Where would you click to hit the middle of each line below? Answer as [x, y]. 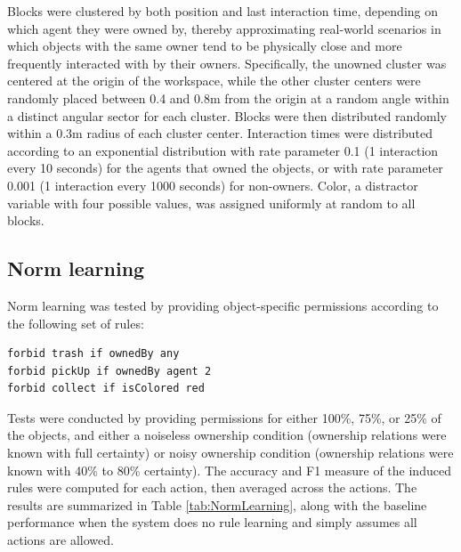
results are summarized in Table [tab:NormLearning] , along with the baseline [217, 504]
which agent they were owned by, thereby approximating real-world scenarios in [224, 28]
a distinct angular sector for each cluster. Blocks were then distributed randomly [227, 115]
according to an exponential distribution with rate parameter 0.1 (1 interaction [223, 150]
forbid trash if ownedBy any [93, 354]
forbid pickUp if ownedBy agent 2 [109, 371]
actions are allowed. [61, 540]
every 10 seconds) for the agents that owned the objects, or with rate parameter [225, 168]
